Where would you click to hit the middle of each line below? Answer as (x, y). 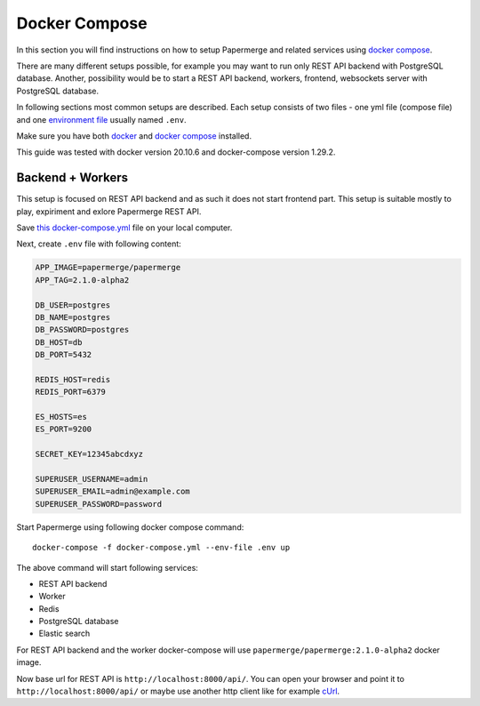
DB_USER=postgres (73, 305)
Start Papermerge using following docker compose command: (130, 527)
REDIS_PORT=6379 (71, 392)
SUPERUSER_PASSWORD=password (99, 504)
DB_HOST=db (59, 342)
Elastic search (64, 634)
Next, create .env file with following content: (99, 244)
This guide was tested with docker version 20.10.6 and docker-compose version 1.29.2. (176, 152)
